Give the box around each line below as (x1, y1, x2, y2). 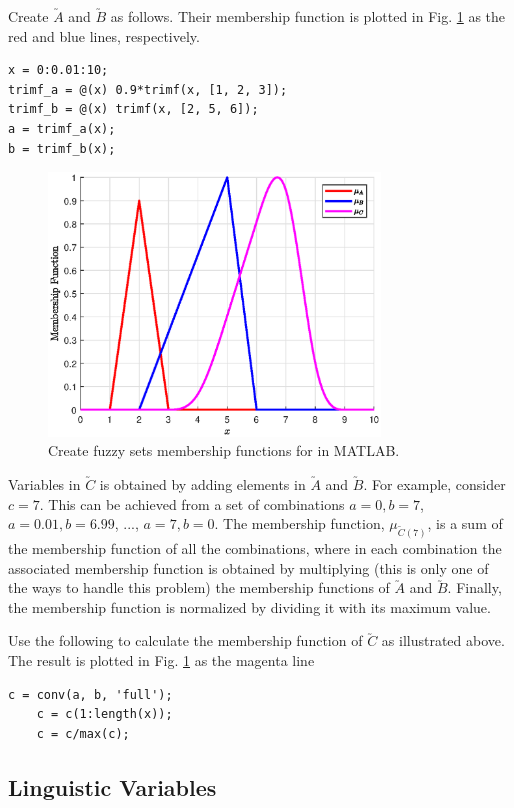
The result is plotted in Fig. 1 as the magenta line (8, 649, 315, 670)
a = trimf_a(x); (8, 121, 116, 136)
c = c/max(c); (36, 726, 130, 741)
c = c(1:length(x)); (36, 707, 173, 722)
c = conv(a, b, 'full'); (8, 687, 173, 702)
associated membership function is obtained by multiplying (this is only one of (8, 557, 489, 578)
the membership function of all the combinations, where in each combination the (8, 537, 502, 558)
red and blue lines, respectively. (8, 25, 200, 46)
